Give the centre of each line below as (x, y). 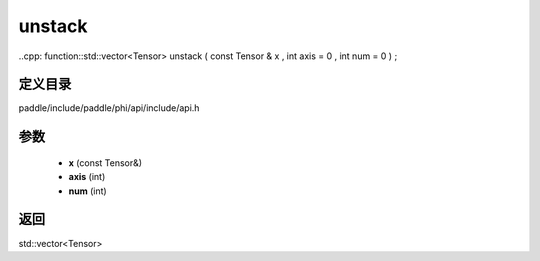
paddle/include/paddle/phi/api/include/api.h (109, 108)
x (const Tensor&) (105, 162)
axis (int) (87, 177)
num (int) (87, 191)
